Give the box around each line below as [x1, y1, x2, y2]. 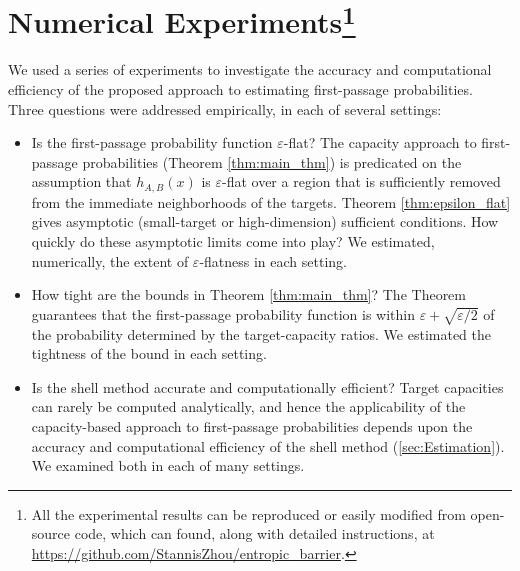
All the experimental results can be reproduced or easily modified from [31, 503, 466, 524]
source [31, 523, 71, 544]
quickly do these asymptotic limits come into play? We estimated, [31, 231, 435, 252]
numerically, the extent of [31, 250, 189, 271]
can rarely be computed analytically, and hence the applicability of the [31, 396, 466, 417]
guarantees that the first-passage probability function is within [31, 303, 416, 324]
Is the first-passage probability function [31, 132, 273, 153]
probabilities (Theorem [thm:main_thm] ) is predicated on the [82, 151, 462, 172]
